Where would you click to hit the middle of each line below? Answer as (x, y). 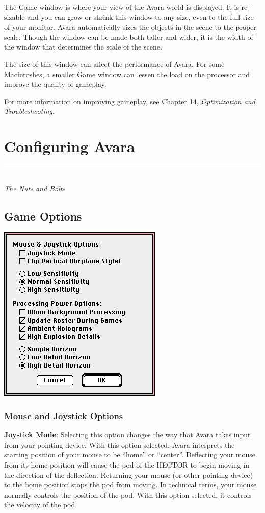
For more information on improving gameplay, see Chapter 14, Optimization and (130, 101)
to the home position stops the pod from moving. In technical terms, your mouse (130, 485)
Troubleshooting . (29, 111)
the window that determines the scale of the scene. (83, 47)
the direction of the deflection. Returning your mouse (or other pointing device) (129, 474)
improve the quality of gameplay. (55, 84)
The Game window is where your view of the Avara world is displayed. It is (122, 7)
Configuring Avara (70, 146)
